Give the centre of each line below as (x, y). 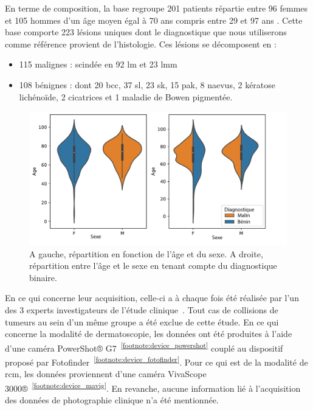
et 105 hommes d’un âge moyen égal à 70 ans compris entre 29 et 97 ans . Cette (154, 20)
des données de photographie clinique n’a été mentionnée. (112, 400)
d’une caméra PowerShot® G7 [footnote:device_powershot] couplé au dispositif (144, 347)
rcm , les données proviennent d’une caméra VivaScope (106, 374)
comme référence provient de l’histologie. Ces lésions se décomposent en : (141, 43)
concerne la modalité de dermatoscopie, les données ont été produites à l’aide (149, 334)
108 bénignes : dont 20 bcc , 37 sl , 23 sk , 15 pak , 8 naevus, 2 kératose (147, 84)
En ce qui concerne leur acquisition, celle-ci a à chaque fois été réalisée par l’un (152, 298)
